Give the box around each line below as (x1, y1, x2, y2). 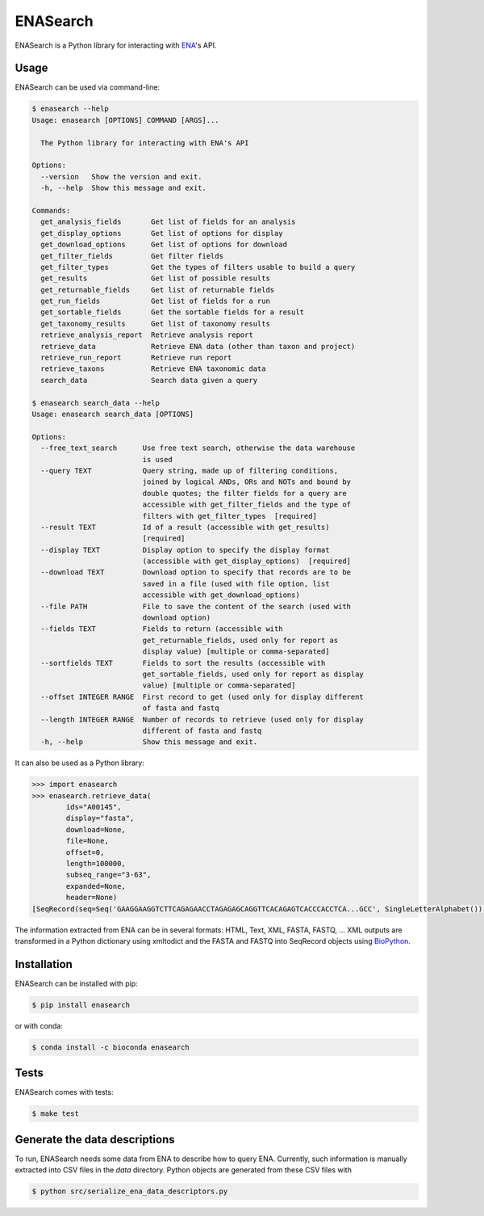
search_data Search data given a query (40, 376, 258, 385)
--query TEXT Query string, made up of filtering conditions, (40, 465, 339, 475)
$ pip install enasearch (31, 1000, 131, 1009)
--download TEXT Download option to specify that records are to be (40, 568, 351, 577)
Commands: (31, 206, 71, 215)
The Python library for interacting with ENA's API (40, 138, 249, 147)
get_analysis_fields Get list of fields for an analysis (40, 217, 296, 226)
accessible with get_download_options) (142, 591, 300, 600)
